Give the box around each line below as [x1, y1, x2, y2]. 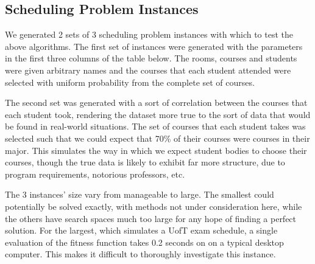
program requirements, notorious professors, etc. [5, 167, 185, 180]
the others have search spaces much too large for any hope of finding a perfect [5, 212, 297, 224]
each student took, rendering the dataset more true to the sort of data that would [5, 108, 311, 120]
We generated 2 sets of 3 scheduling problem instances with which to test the [5, 28, 293, 41]
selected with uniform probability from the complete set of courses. [5, 75, 255, 88]
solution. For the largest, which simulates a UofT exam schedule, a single [5, 224, 278, 237]
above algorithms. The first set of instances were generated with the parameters [5, 40, 303, 52]
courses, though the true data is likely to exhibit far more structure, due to [5, 156, 285, 168]
